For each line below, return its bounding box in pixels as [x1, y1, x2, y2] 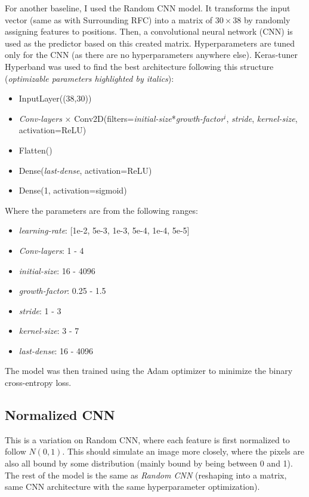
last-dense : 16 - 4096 [18, 344, 94, 357]
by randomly [243, 13, 291, 26]
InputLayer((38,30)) [18, 92, 92, 105]
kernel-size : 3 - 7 [18, 324, 79, 337]
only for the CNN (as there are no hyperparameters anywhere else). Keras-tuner [5, 48, 298, 61]
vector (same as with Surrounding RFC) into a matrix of [5, 13, 212, 26]
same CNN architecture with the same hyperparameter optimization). [5, 480, 260, 493]
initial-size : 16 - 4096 [18, 264, 95, 277]
